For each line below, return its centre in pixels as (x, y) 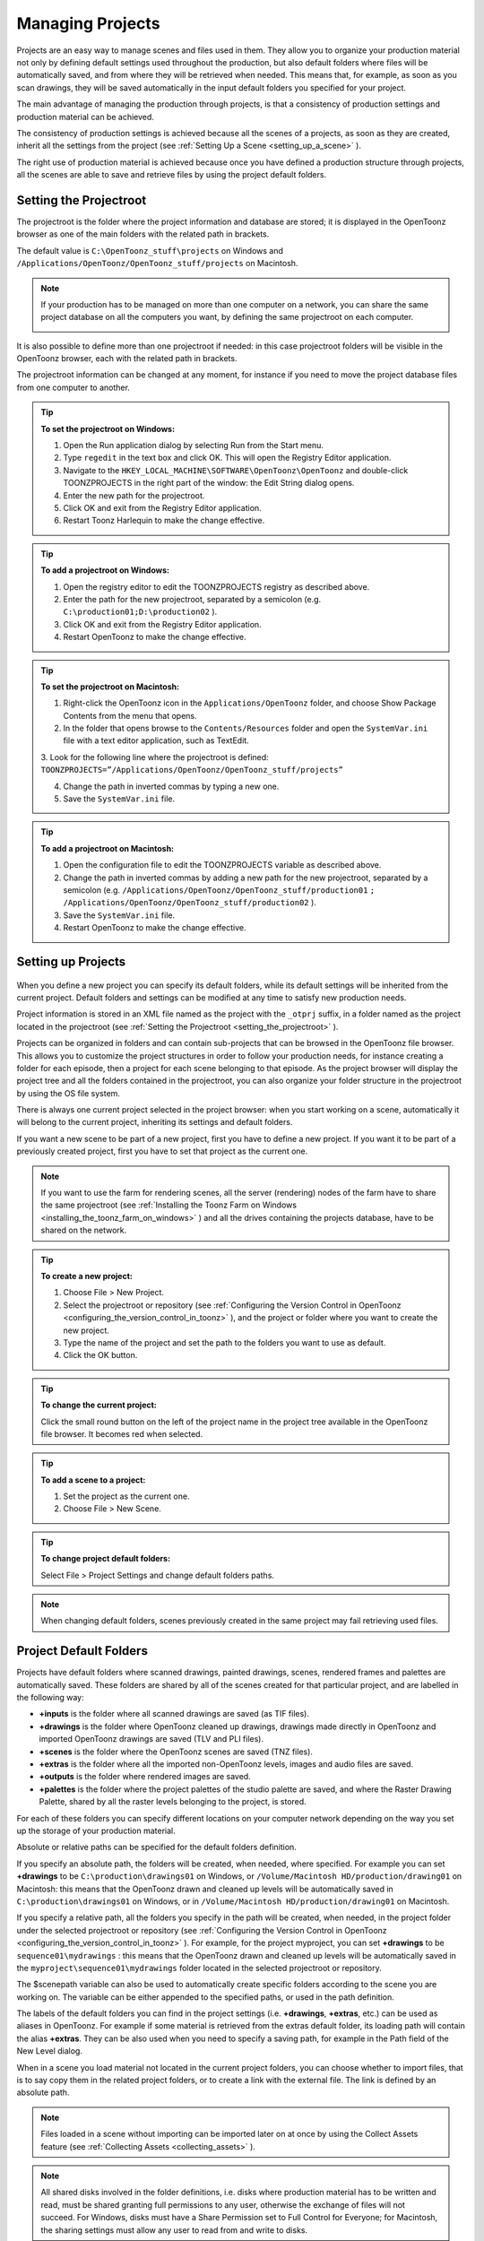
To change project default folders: (105, 1559)
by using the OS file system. (69, 1093)
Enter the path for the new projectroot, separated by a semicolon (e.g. (192, 599)
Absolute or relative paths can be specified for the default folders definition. (157, 1847)
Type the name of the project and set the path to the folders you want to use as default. (225, 1342)
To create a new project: (87, 1276)
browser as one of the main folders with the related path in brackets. (143, 234)
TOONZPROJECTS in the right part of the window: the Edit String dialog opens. (209, 483)
